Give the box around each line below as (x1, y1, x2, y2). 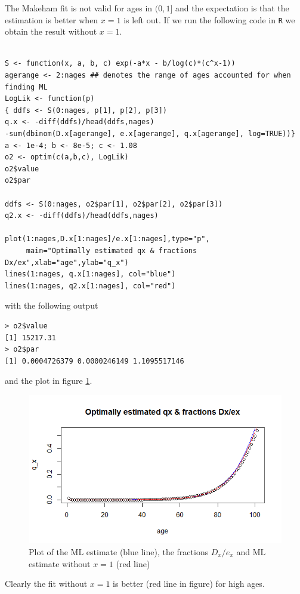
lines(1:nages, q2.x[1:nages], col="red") (5, 281, 176, 290)
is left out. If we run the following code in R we (123, 13, 295, 26)
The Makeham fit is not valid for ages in (5, 2, 153, 14)
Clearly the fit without (5, 577, 88, 590)
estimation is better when (5, 13, 98, 26)
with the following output (5, 299, 98, 312)
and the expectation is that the (175, 2, 289, 14)
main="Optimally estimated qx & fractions (26, 246, 197, 255)
